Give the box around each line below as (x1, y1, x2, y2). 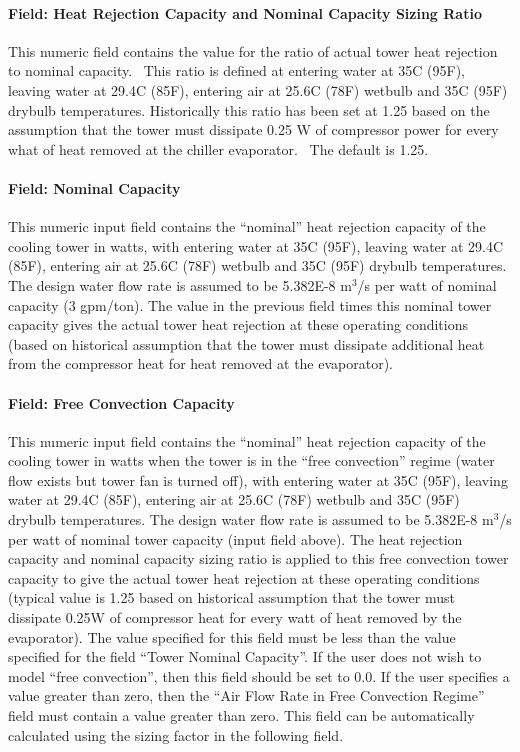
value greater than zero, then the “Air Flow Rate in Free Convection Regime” (8, 685, 485, 706)
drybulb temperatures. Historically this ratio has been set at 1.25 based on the (8, 99, 490, 120)
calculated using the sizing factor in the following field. (8, 724, 344, 745)
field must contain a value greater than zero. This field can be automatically (8, 705, 475, 726)
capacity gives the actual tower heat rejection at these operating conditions (8, 314, 468, 335)
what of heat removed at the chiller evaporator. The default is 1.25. (8, 138, 429, 159)
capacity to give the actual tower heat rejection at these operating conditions (8, 567, 480, 588)
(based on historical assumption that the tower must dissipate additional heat (8, 333, 485, 354)
